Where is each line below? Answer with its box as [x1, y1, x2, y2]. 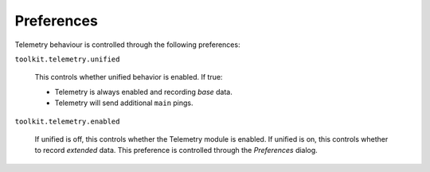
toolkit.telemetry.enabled [14, 116, 120, 126]
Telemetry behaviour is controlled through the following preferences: [14, 40, 240, 49]
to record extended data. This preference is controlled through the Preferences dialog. [34, 146, 318, 155]
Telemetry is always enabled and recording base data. [54, 87, 233, 96]
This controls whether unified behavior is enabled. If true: [34, 72, 223, 82]
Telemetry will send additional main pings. [54, 98, 193, 107]
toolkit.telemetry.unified [14, 54, 120, 64]
